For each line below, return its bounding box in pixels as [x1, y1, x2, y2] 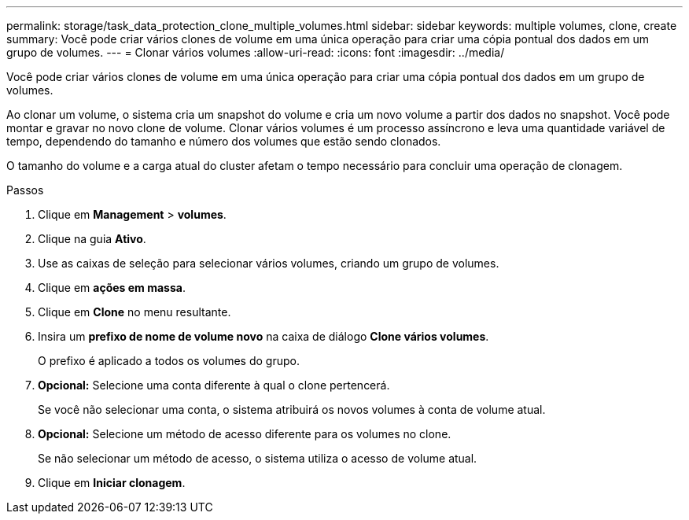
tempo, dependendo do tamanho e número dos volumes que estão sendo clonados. [6, 135, 441, 148]
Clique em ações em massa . [38, 281, 186, 294]
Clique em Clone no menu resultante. [38, 305, 231, 319]
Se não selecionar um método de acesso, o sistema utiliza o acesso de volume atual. [38, 452, 477, 465]
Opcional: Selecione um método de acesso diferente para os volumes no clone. [38, 427, 451, 441]
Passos [6, 183, 44, 197]
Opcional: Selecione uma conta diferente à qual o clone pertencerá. [38, 378, 390, 392]
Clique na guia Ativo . [38, 232, 146, 245]
